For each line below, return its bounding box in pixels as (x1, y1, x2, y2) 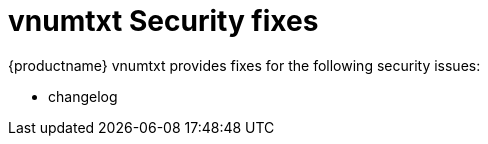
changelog (48, 87, 118, 105)
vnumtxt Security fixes (8, 4, 319, 38)
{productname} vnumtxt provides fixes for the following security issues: (8, 56, 481, 74)
